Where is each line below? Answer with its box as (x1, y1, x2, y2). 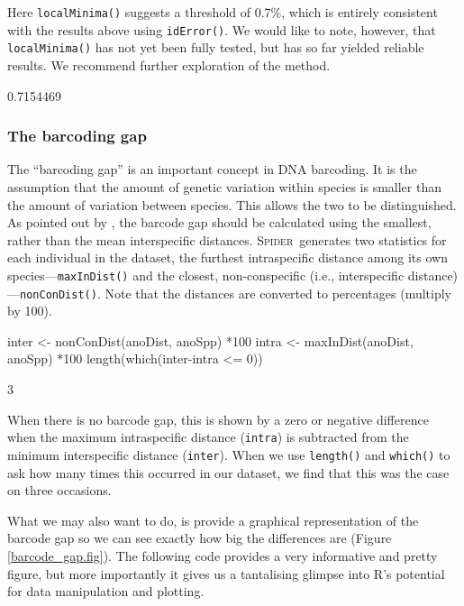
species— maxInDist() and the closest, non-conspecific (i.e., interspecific (7, 265, 405, 284)
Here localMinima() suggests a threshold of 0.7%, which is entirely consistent (7, 3, 438, 21)
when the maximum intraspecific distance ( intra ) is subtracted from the (7, 427, 409, 446)
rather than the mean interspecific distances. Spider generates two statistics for (7, 230, 447, 249)
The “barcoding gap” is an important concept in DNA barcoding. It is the (7, 160, 417, 179)
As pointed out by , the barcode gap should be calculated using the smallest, (7, 213, 432, 232)
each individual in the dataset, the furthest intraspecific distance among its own (7, 248, 448, 267)
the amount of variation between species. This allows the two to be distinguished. (7, 195, 457, 214)
